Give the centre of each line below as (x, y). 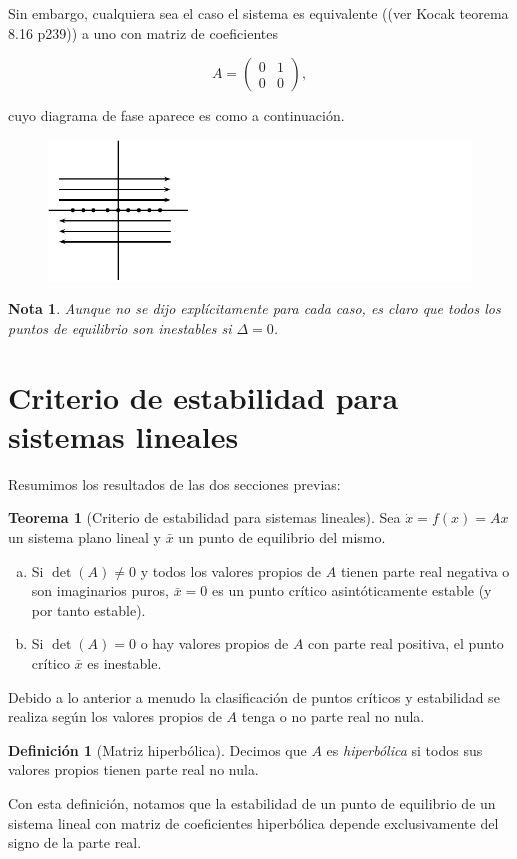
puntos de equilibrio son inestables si (120, 327)
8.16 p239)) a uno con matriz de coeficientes (143, 32)
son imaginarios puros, (100, 590)
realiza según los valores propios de (115, 716)
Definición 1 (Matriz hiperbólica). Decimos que (157, 749)
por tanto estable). (88, 609)
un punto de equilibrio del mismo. (282, 537)
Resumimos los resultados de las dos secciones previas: (174, 483)
